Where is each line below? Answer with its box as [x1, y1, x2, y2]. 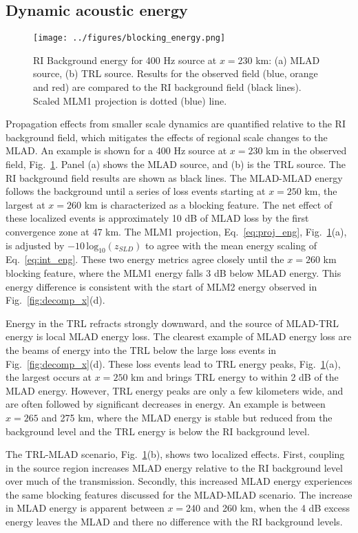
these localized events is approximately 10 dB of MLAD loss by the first [6, 211, 309, 225]
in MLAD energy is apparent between [6, 501, 165, 515]
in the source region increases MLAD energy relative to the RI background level [6, 460, 343, 474]
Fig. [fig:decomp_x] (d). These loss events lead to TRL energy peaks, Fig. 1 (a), [6, 356, 341, 370]
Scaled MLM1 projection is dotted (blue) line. [33, 93, 227, 107]
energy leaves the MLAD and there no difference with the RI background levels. [6, 514, 343, 529]
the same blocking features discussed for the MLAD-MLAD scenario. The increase [6, 487, 352, 501]
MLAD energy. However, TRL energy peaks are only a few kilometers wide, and [6, 383, 344, 397]
